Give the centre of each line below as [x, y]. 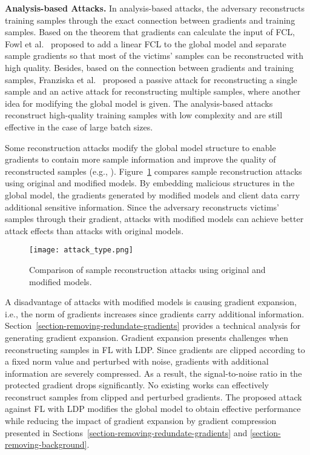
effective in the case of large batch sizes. [79, 126]
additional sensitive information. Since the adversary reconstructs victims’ [142, 207]
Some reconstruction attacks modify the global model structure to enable [140, 147]
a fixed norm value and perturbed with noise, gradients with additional [137, 361]
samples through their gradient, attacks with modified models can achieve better [154, 219]
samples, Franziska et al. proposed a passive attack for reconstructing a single [151, 79]
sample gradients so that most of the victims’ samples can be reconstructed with [154, 56]
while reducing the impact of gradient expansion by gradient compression [141, 421]
